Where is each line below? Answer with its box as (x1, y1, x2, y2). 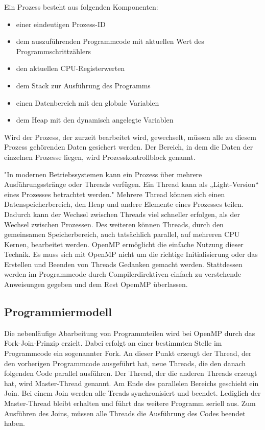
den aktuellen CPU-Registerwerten (16, 63, 125, 74)
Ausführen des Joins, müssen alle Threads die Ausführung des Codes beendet (4, 408, 246, 418)
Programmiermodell (4, 304, 112, 320)
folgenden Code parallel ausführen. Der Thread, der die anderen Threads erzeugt (4, 368, 257, 378)
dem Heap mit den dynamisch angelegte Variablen (16, 114, 174, 125)
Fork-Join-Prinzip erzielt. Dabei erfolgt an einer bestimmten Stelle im (4, 338, 222, 348)
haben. (4, 418, 25, 428)
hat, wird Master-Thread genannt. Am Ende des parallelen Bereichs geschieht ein (4, 377, 259, 388)
